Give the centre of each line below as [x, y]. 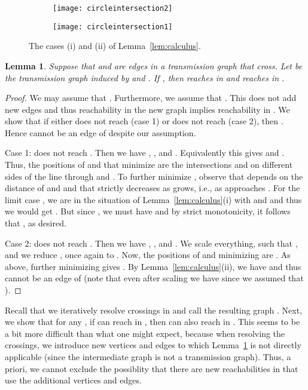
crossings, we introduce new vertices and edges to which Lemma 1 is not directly [153, 345]
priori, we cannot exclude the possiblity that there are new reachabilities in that [152, 368]
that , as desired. [36, 223]
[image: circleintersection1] [113, 27]
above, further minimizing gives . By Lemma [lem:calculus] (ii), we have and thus [153, 266]
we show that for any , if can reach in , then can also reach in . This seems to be [153, 322]
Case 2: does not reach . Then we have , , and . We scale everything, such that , [151, 243]
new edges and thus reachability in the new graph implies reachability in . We [147, 109]
